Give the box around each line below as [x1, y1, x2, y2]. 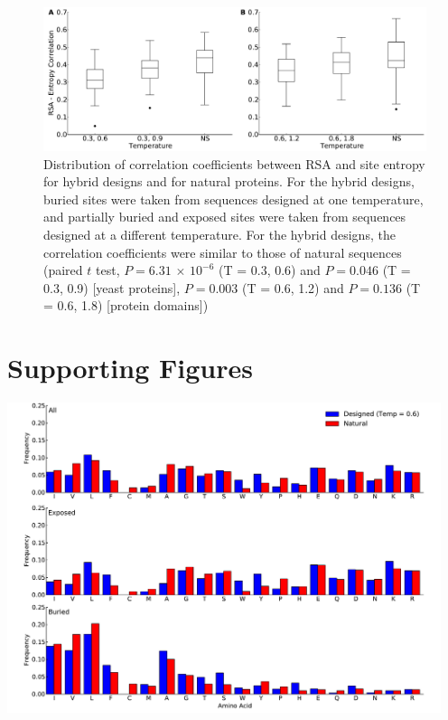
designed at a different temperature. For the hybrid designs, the [43, 224, 396, 243]
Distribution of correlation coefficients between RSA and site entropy [43, 154, 425, 173]
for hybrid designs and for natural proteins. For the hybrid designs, [43, 172, 415, 191]
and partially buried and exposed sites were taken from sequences [43, 207, 406, 226]
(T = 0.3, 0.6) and [218, 261, 321, 279]
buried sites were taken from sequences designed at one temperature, [43, 189, 424, 208]
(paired [43, 261, 83, 279]
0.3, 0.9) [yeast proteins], [43, 278, 181, 297]
